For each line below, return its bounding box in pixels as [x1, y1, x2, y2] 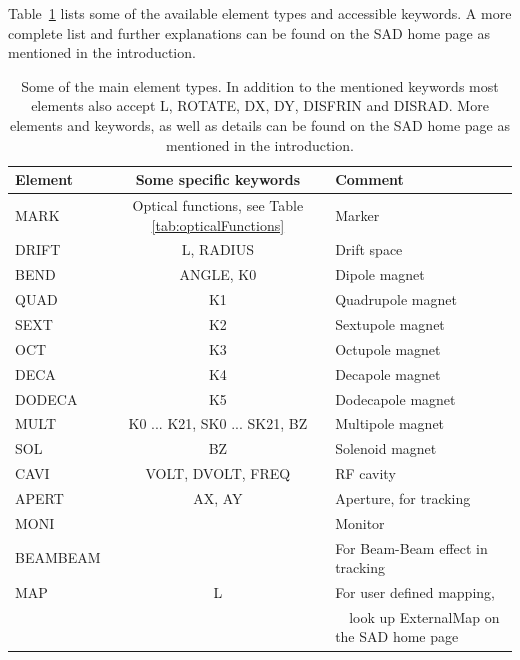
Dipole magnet [335, 264, 425, 285]
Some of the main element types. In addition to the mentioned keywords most [21, 75, 499, 96]
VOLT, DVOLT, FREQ [145, 463, 291, 484]
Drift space [335, 239, 403, 260]
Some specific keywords [135, 169, 301, 190]
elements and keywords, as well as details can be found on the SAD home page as [10, 114, 510, 135]
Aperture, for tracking [335, 487, 471, 508]
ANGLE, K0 [179, 264, 257, 285]
